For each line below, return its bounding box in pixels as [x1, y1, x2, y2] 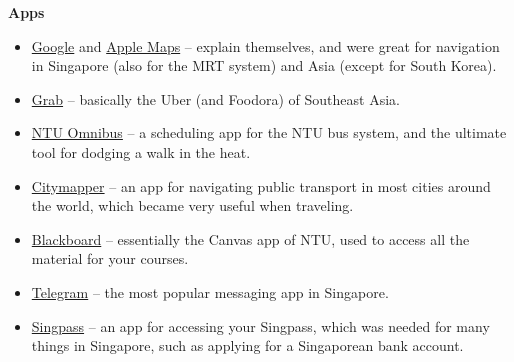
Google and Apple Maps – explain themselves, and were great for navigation [31, 35, 500, 56]
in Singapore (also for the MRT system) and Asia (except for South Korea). [31, 55, 497, 76]
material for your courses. [31, 248, 189, 269]
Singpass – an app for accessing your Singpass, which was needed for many [31, 315, 490, 336]
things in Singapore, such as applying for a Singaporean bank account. [31, 335, 464, 356]
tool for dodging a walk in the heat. [31, 141, 251, 162]
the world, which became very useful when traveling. [31, 195, 354, 216]
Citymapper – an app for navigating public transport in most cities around [31, 175, 491, 196]
